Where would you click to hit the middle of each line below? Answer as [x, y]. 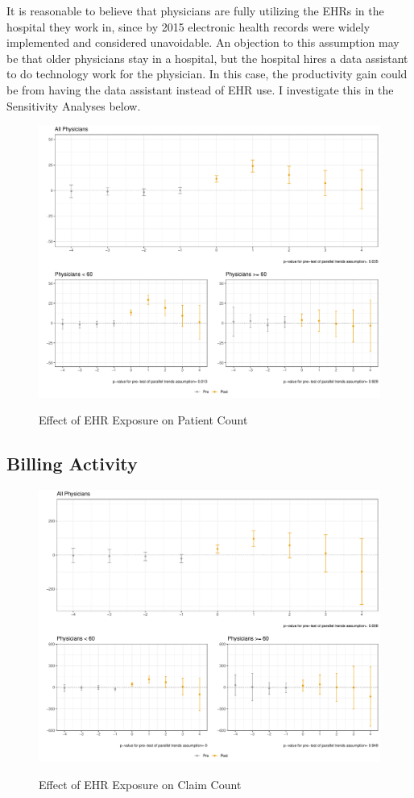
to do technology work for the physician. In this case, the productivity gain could [207, 74]
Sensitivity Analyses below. [74, 105]
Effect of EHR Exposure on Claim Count [140, 785]
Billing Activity [72, 464]
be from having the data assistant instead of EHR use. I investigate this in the [200, 89]
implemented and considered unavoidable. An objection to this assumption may [203, 42]
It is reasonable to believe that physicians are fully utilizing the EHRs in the [195, 10]
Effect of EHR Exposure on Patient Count [143, 420]
